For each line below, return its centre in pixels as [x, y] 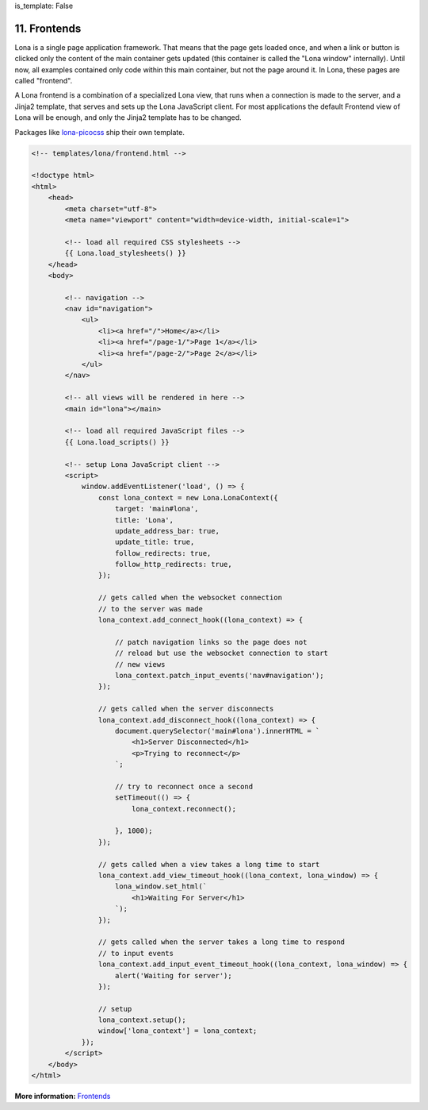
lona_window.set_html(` [161, 886]
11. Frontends [48, 28]
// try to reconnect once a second [184, 786]
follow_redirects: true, [163, 553]
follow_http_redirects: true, [174, 565]
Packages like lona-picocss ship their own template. [100, 132]
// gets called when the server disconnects [186, 709]
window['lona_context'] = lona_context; [178, 1031]
